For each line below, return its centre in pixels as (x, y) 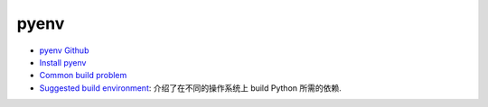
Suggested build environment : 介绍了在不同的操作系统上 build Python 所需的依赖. (191, 88)
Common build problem (83, 76)
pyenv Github (64, 50)
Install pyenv (63, 62)
